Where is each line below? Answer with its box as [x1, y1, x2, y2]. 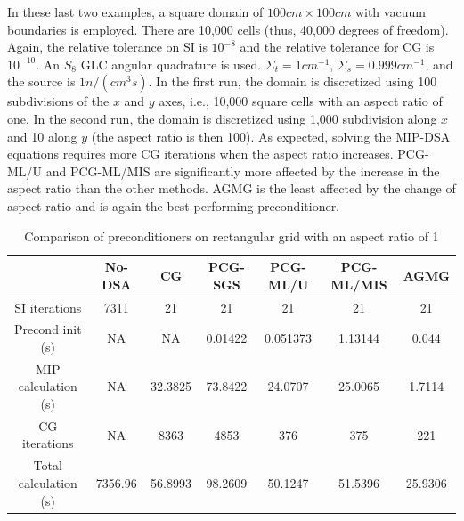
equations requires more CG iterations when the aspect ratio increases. [7, 144, 394, 163]
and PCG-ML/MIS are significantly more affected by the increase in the [45, 161, 440, 180]
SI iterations [14, 297, 82, 316]
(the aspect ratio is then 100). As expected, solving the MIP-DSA [91, 126, 451, 145]
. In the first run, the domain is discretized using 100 [148, 72, 437, 91]
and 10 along [7, 126, 77, 145]
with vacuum [354, 3, 426, 20]
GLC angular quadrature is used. [80, 54, 262, 73]
